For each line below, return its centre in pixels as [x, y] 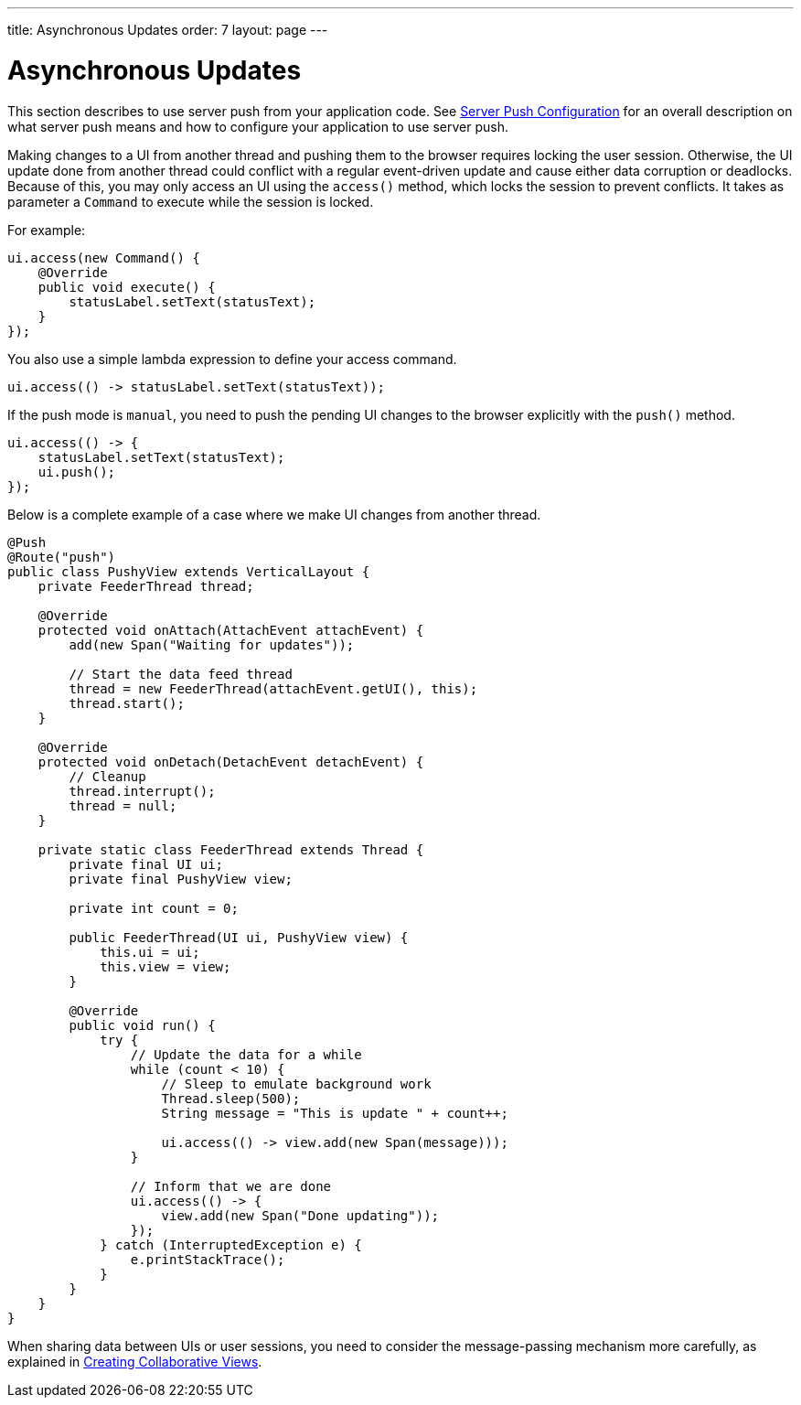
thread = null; [123, 805]
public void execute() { [127, 287]
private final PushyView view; [181, 879]
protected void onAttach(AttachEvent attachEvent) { [231, 630]
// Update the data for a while [246, 1054]
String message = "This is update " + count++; [335, 1113]
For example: [47, 230]
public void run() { [142, 1025]
